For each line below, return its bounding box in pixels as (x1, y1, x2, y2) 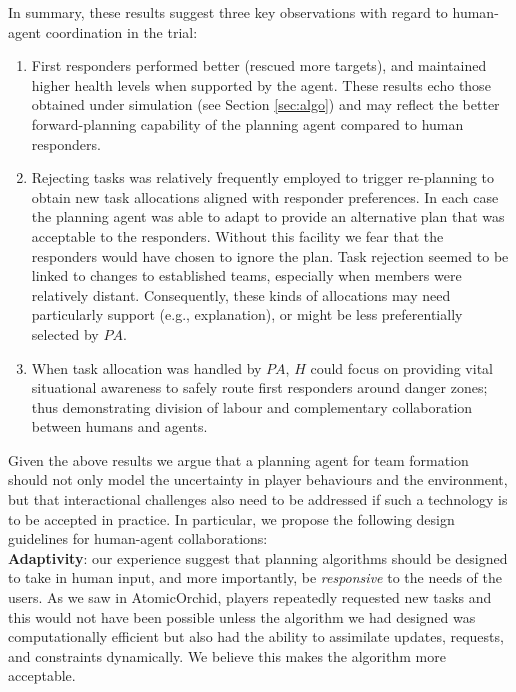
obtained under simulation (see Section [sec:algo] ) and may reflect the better (31, 94, 500, 115)
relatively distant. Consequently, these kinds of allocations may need (31, 284, 451, 305)
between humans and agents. (31, 416, 208, 437)
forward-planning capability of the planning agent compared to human (31, 113, 464, 134)
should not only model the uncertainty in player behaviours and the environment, (8, 469, 508, 490)
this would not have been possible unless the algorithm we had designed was (8, 606, 476, 627)
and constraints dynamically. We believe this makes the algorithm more (8, 645, 446, 666)
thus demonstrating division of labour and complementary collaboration (31, 396, 473, 417)
